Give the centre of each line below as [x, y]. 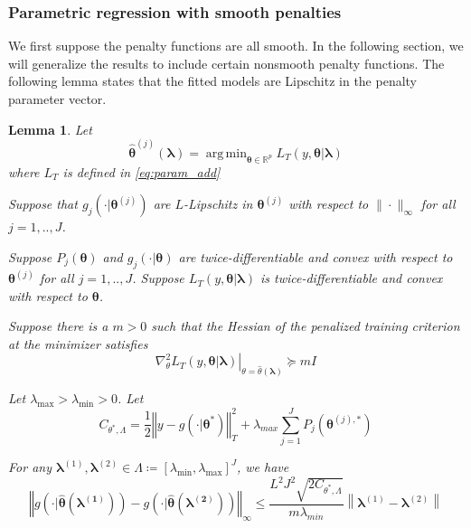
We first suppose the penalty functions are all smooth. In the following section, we [236, 46]
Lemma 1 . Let [50, 129]
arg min [226, 153]
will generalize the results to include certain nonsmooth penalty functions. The [226, 63]
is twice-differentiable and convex [351, 278]
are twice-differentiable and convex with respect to [316, 256]
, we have [263, 467]
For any [30, 467]
